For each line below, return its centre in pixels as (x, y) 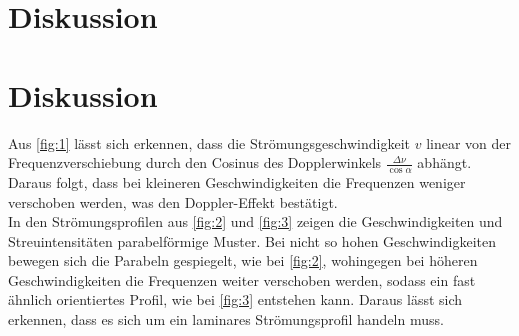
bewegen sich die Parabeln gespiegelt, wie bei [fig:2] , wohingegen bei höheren (243, 260)
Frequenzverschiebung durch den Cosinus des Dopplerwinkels (195, 162)
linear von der (469, 142)
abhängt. (444, 162)
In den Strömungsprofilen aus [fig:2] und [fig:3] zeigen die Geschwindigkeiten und (255, 221)
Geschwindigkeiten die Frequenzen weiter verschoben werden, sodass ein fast (242, 279)
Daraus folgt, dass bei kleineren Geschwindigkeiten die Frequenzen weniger (237, 181)
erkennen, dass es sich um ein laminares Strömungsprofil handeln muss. (226, 319)
